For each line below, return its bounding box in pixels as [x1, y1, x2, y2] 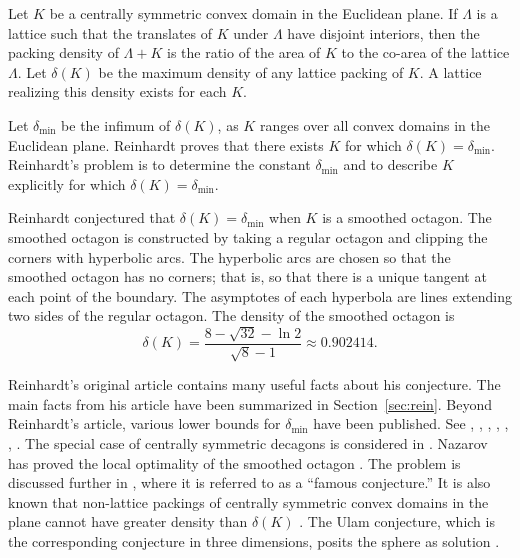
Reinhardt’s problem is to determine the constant [8, 154, 311, 175]
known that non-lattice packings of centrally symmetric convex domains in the [8, 491, 489, 512]
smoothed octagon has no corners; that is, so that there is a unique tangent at [8, 266, 487, 287]
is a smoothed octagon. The [322, 207, 492, 228]
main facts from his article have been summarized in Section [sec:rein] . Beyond [8, 393, 493, 414]
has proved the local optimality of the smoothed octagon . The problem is [8, 452, 461, 473]
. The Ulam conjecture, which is [299, 511, 495, 532]
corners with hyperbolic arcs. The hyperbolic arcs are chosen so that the [8, 246, 451, 267]
